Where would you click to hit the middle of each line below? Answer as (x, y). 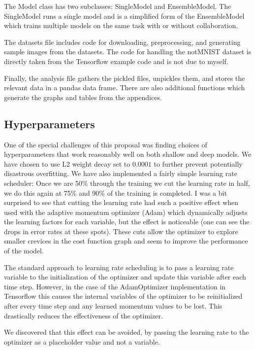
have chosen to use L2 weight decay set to (67, 163)
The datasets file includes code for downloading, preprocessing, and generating (122, 42)
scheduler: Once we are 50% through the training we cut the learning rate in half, (127, 183)
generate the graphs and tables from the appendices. (83, 97)
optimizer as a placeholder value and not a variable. (82, 341)
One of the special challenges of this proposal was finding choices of (106, 144)
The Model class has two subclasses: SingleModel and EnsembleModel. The (118, 6)
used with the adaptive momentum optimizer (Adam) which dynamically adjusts (126, 212)
